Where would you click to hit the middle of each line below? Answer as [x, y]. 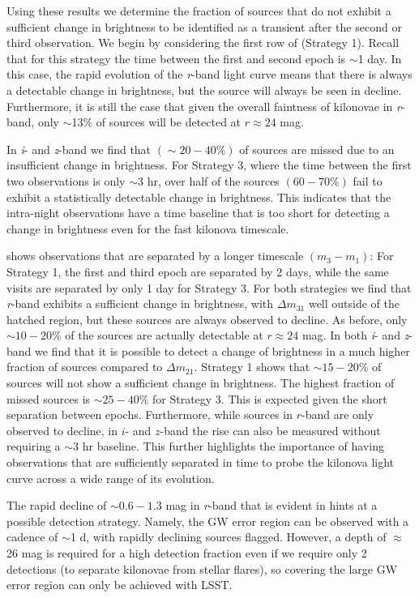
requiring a [34, 446]
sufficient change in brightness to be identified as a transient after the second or [204, 26]
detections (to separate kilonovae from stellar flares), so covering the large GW [202, 568]
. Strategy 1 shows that [252, 367]
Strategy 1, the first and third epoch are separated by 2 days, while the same [198, 271]
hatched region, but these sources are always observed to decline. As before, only [207, 319]
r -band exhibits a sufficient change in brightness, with [140, 303]
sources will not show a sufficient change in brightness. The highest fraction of [201, 383]
